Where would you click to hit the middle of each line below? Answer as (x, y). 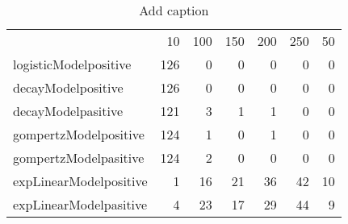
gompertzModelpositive (79, 134)
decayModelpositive (68, 87)
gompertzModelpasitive (79, 158)
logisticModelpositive (72, 64)
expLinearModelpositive (80, 181)
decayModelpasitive (68, 111)
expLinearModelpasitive (80, 204)
